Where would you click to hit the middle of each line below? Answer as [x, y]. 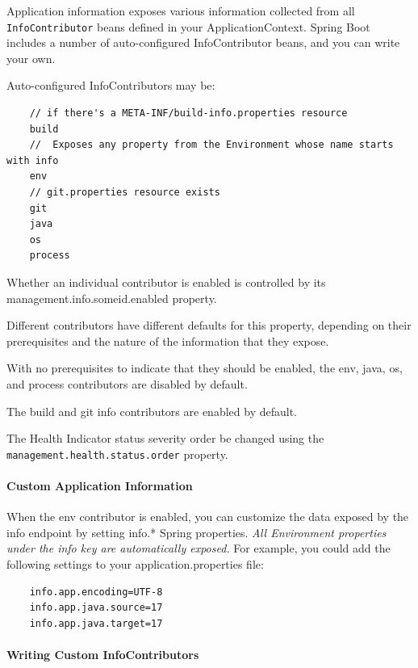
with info [33, 160]
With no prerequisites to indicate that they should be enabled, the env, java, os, [205, 368]
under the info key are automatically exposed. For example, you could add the [199, 548]
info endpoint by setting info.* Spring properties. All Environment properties [196, 532]
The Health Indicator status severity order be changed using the [165, 438]
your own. [31, 58]
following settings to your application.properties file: [135, 563]
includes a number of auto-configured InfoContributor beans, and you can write [203, 42]
